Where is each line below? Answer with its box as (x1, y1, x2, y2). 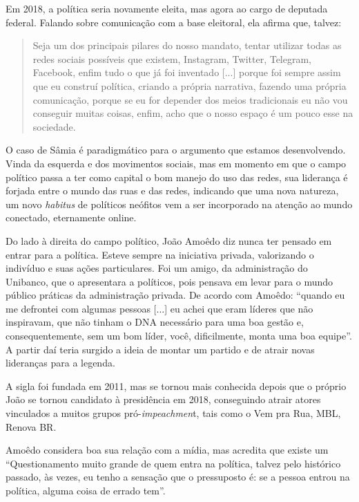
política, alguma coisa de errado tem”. (6, 483, 166, 497)
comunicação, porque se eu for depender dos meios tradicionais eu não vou (32, 92, 348, 106)
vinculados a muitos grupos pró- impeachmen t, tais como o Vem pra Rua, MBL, (6, 406, 341, 420)
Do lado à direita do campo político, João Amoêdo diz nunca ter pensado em (6, 233, 332, 248)
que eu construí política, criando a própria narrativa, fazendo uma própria (32, 78, 347, 93)
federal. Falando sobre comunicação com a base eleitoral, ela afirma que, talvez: (6, 15, 342, 29)
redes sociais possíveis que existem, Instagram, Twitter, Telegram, (32, 51, 312, 66)
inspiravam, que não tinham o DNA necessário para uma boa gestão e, (6, 315, 304, 329)
